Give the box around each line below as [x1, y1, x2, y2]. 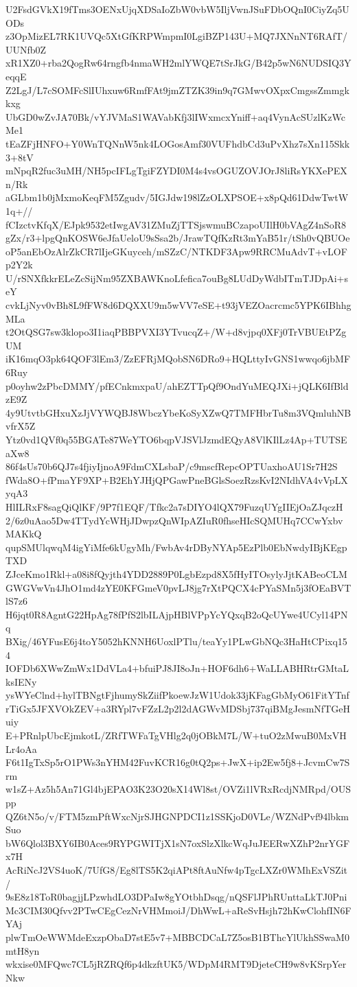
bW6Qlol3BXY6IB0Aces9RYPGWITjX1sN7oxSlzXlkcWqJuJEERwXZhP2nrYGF [5, 835, 350, 850]
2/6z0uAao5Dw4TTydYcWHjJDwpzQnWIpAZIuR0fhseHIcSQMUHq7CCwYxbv [5, 513, 343, 527]
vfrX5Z [5, 419, 36, 433]
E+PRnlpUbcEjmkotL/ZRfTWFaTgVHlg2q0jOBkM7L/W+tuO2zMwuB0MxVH [5, 728, 347, 743]
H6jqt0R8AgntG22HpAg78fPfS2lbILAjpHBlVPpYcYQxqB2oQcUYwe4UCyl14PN [5, 607, 348, 621]
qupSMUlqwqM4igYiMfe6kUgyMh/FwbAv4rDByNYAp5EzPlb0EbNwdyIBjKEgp [5, 539, 347, 554]
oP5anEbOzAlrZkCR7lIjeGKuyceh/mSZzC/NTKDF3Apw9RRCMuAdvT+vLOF [5, 244, 347, 258]
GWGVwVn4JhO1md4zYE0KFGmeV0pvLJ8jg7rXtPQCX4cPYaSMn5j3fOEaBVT [5, 580, 352, 594]
